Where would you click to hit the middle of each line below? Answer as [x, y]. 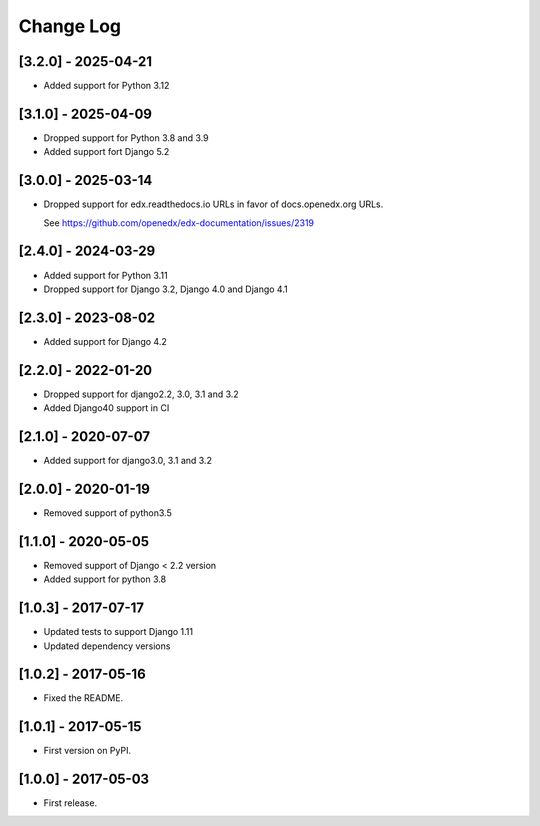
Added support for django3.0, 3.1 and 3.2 [127, 461]
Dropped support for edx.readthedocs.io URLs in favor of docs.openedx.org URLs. [213, 204]
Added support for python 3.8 [105, 579]
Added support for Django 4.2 [105, 341]
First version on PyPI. [87, 751]
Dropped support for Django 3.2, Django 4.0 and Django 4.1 [166, 289]
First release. [70, 803]
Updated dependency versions [107, 646]
